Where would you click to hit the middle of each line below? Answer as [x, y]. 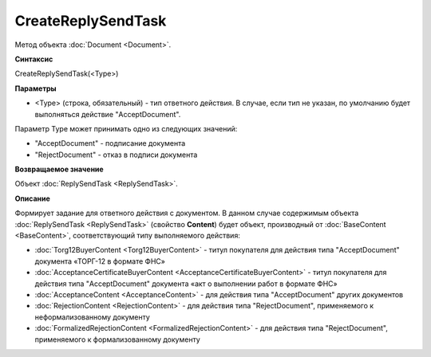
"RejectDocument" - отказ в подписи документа [116, 155]
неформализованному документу [93, 317]
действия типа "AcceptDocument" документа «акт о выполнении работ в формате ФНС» [186, 284]
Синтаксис [34, 59]
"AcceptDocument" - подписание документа [110, 143]
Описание [33, 198]
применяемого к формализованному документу [117, 339]
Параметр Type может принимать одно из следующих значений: [126, 128]
